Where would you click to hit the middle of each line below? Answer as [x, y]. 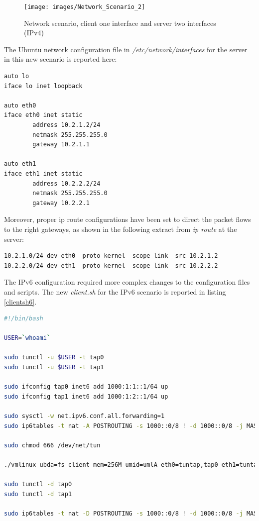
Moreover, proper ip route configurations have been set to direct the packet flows [128, 219]
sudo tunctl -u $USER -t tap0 [54, 358]
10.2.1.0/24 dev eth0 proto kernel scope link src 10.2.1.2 [111, 256]
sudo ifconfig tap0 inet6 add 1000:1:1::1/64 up [86, 387]
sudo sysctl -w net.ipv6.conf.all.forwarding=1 [84, 416]
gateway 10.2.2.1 [61, 203]
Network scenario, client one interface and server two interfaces [120, 23]
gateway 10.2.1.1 [61, 145]
